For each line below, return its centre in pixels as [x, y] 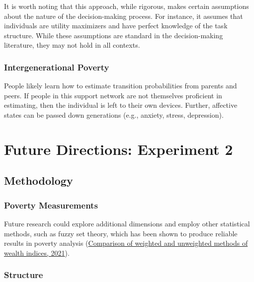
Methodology [39, 180]
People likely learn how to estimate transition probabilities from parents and [121, 86]
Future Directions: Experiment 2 [119, 149]
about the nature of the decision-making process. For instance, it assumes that [124, 16]
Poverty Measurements [51, 205]
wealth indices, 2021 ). [37, 252]
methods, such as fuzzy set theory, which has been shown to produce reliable [121, 233]
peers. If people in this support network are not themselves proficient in [113, 95]
